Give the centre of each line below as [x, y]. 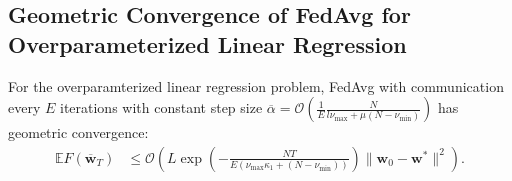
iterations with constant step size [161, 107]
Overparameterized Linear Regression [207, 43]
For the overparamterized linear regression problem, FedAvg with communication [256, 85]
